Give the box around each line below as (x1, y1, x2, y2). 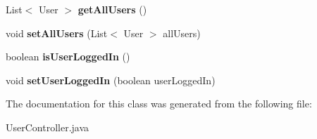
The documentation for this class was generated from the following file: (6, 96, 312, 111)
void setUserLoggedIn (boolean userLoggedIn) (6, 72, 216, 87)
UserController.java (6, 119, 89, 134)
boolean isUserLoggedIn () (6, 49, 130, 64)
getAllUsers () (77, 2, 147, 16)
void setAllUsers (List (6, 25, 108, 40)
